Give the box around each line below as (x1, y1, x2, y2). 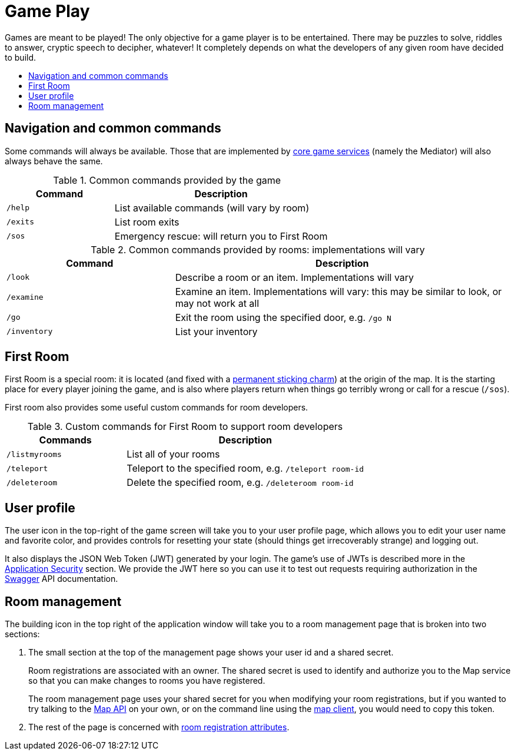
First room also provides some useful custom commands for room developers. (5, 402, 308, 413)
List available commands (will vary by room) (114, 201, 310, 214)
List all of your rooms (127, 448, 220, 461)
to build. (5, 52, 36, 62)
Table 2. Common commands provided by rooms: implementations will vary (91, 243, 425, 256)
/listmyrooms (6, 449, 62, 459)
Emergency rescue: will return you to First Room (114, 230, 328, 242)
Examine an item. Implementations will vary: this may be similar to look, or (175, 285, 502, 297)
